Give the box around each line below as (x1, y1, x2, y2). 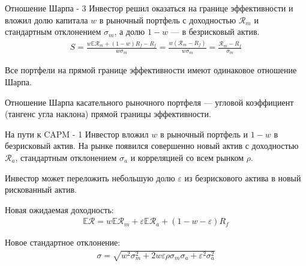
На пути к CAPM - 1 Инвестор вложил (5, 127, 149, 140)
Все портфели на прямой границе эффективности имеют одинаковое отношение (5, 64, 297, 76)
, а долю (114, 25, 145, 38)
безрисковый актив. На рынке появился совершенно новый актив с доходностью (5, 139, 299, 152)
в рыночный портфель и (160, 127, 248, 140)
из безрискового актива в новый (184, 171, 301, 184)
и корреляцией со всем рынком (130, 151, 244, 163)
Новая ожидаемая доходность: (5, 203, 114, 216)
